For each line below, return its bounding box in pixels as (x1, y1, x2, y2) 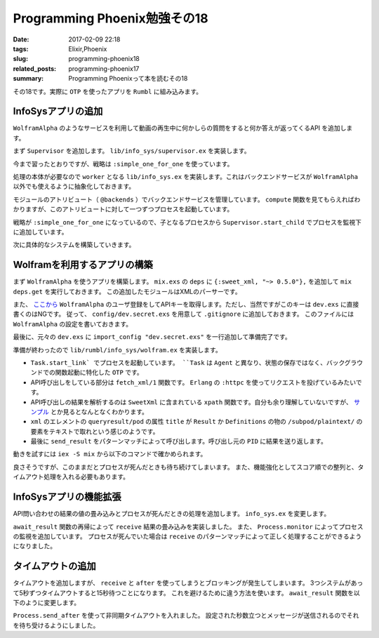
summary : (13, 74, 44, 83)
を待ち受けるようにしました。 (13, 621, 100, 630)
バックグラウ (326, 358, 364, 366)
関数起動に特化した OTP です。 (55, 368, 143, 377)
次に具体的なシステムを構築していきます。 (13, 241, 135, 249)
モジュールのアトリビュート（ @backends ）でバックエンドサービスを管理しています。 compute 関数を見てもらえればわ (13, 195, 361, 204)
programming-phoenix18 (68, 55, 140, 63)
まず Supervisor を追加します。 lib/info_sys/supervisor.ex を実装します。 (13, 147, 251, 155)
